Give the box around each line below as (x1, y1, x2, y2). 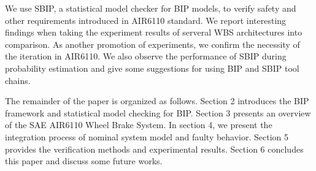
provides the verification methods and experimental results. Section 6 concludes (5, 142, 304, 155)
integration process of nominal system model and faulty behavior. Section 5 (5, 130, 289, 143)
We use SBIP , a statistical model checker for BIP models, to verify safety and (5, 2, 296, 14)
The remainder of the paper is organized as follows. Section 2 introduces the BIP (5, 94, 309, 107)
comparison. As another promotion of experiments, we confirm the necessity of (5, 37, 300, 50)
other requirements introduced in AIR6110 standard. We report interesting (5, 13, 287, 26)
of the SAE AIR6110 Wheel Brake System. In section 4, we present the (5, 118, 272, 131)
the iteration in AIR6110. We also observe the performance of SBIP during (5, 50, 287, 63)
